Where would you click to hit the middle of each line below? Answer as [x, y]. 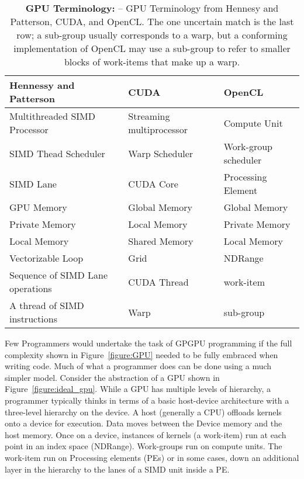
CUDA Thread [158, 282]
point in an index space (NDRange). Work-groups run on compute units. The [144, 446]
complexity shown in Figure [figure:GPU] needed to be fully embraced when [141, 354]
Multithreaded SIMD [52, 116]
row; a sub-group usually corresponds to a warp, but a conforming [152, 35]
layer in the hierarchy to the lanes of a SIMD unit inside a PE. [117, 469]
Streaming [149, 116]
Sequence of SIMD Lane [59, 275]
